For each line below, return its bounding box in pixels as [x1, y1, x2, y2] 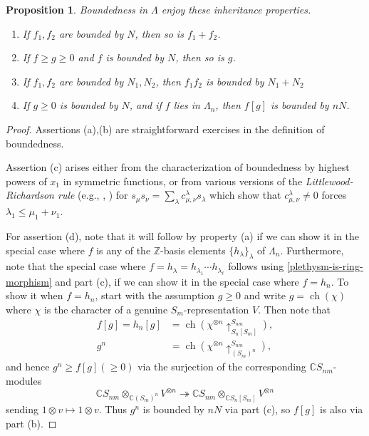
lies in [173, 98, 200, 113]
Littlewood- [305, 173, 353, 188]
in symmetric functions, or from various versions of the [63, 173, 303, 188]
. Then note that [258, 301, 331, 316]
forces [321, 187, 347, 202]
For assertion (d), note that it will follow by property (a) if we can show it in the [6, 228, 360, 243]
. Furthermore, [280, 242, 344, 257]
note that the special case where [6, 259, 146, 274]
